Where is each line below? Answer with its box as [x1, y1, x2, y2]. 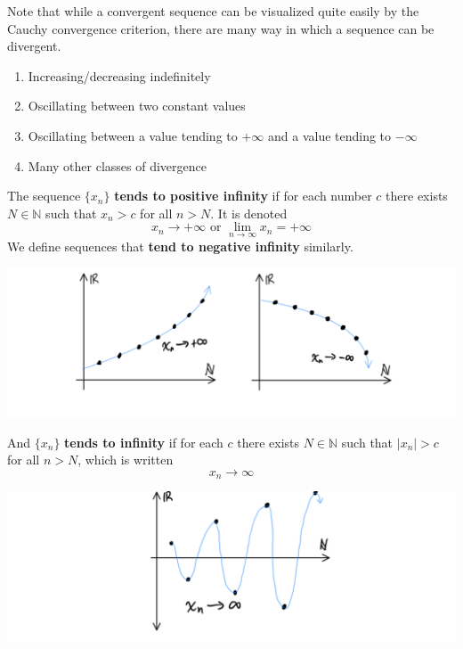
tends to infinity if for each [64, 432, 223, 451]
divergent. [7, 37, 61, 55]
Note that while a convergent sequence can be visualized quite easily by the [7, 2, 419, 20]
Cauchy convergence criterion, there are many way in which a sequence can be [7, 19, 435, 37]
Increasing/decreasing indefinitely [28, 66, 211, 85]
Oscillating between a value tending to [28, 126, 238, 144]
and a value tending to [267, 126, 392, 144]
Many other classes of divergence [28, 156, 207, 175]
